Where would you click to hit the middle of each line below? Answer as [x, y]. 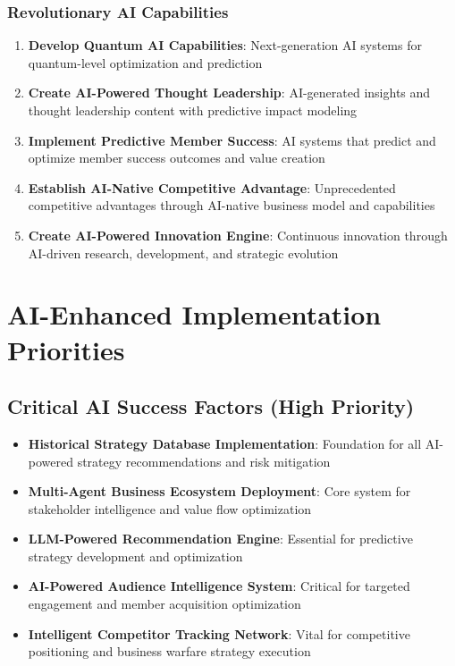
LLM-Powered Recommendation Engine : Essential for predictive [220, 539]
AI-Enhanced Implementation [194, 314]
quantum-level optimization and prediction [145, 62]
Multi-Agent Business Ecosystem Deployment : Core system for [219, 491]
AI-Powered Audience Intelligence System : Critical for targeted [219, 586]
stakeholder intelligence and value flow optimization [170, 508]
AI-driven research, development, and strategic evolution [183, 253]
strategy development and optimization [135, 556]
